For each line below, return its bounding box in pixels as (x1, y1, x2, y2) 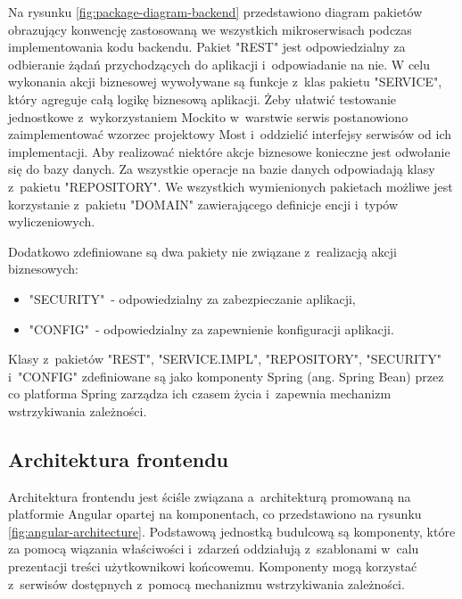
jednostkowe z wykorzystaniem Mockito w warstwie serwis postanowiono (8, 107, 408, 126)
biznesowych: (8, 259, 79, 278)
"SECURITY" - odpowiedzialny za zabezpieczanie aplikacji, (29, 289, 356, 308)
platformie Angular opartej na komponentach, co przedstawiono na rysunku (8, 505, 422, 523)
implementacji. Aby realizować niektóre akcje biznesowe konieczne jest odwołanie (8, 142, 450, 160)
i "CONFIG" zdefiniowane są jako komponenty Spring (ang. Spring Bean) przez (8, 366, 444, 385)
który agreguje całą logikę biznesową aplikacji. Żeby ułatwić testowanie (8, 89, 397, 108)
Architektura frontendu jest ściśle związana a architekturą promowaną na (8, 487, 411, 505)
